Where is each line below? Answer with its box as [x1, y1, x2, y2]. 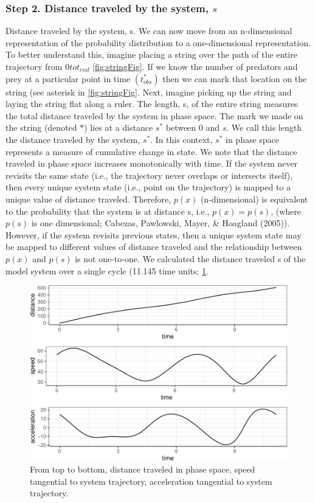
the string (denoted [5, 121, 77, 134]
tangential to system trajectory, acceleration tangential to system [30, 474, 272, 487]
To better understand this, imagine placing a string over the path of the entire [5, 48, 297, 61]
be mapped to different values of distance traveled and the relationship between [5, 240, 302, 253]
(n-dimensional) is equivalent [200, 192, 308, 205]
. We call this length [226, 121, 302, 134]
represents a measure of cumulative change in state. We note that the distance [5, 145, 297, 158]
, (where [271, 204, 301, 217]
